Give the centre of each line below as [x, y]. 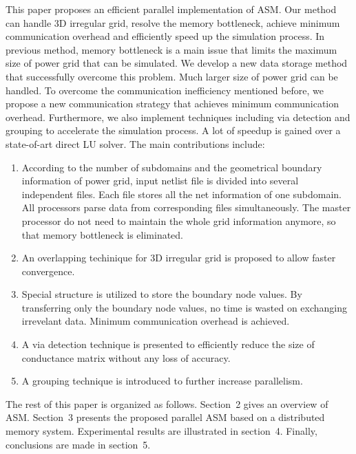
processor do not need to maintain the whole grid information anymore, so [179, 220]
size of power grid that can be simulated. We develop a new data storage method [177, 63]
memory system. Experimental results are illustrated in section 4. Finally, [161, 431]
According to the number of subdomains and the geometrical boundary [172, 167]
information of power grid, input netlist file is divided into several [160, 181]
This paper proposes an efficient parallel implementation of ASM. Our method [171, 9]
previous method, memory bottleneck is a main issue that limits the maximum [171, 49]
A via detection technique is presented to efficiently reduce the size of [168, 344]
